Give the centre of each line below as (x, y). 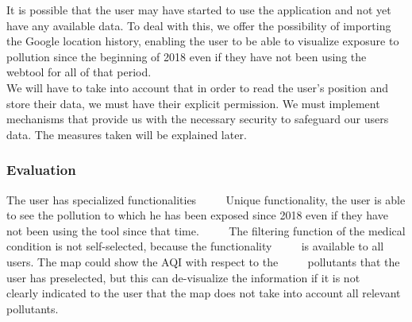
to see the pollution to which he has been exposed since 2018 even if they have (197, 215)
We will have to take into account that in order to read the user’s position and (198, 87)
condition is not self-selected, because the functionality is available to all (195, 246)
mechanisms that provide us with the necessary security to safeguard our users (198, 119)
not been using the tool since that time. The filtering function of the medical (206, 230)
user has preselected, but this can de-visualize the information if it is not (183, 277)
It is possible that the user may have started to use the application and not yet (199, 10)
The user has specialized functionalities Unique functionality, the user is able (206, 199)
